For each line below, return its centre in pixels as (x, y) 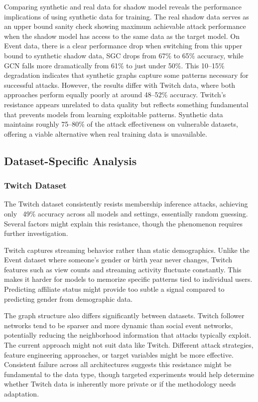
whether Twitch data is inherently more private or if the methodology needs (120, 384)
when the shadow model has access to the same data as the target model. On (122, 36)
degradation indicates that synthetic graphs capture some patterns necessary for (126, 75)
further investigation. (36, 233)
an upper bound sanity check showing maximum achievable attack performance (125, 26)
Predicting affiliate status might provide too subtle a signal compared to (114, 289)
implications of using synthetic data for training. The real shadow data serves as (127, 16)
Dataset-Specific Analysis (70, 160)
